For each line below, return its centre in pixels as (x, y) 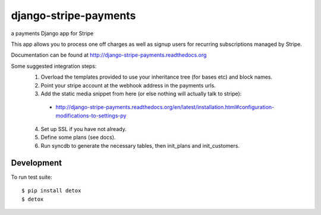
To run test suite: (32, 177)
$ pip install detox (51, 191)
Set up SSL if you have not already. (84, 129)
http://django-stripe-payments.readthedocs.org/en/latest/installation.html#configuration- (165, 107)
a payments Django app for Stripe (52, 33)
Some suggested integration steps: (54, 66)
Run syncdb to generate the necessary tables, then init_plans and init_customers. (140, 145)
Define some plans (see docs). (78, 138)
